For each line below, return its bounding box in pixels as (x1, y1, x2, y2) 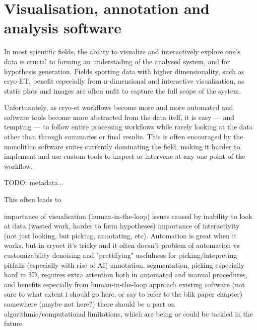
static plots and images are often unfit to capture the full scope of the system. (4, 85, 241, 96)
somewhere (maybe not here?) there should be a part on (4, 298, 175, 309)
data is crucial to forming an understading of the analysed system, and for (4, 56, 230, 66)
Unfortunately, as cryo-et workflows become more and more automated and (4, 102, 233, 112)
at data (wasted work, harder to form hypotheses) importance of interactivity (4, 220, 240, 231)
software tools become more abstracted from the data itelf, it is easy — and (4, 111, 235, 122)
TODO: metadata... (4, 177, 64, 188)
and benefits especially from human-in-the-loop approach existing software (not (4, 279, 245, 289)
